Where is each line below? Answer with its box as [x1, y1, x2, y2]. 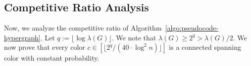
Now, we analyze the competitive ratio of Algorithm [4, 23, 162, 33]
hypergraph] [4, 32, 41, 42]
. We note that [111, 32, 156, 42]
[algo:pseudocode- [165, 23, 218, 33]
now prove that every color [4, 42, 85, 52]
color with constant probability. [4, 53, 100, 63]
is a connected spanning [169, 42, 241, 52]
